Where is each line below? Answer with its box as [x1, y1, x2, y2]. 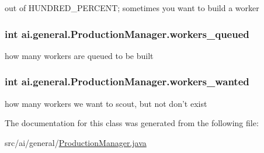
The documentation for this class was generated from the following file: [5, 117, 259, 129]
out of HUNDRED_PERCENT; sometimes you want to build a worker [5, 2, 259, 13]
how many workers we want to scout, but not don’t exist [5, 97, 207, 109]
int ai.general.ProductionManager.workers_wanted [5, 74, 249, 89]
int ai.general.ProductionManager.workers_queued [5, 26, 249, 41]
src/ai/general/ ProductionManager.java [5, 136, 147, 148]
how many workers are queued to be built [5, 49, 154, 61]
